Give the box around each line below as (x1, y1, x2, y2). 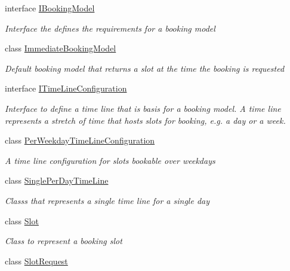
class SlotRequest (5, 254, 68, 267)
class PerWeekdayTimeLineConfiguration (5, 134, 155, 147)
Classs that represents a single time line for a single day (5, 194, 210, 206)
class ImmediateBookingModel (5, 42, 116, 54)
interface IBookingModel (5, 2, 95, 14)
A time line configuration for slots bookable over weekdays (5, 154, 215, 166)
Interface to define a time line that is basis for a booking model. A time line (5, 102, 281, 114)
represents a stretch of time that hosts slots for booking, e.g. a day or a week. (5, 114, 286, 126)
